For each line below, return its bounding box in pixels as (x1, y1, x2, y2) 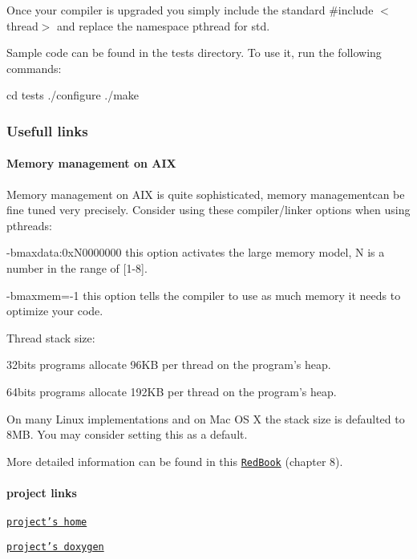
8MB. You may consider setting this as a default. (6, 426, 248, 443)
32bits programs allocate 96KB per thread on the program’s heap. (6, 356, 331, 373)
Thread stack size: (6, 329, 95, 346)
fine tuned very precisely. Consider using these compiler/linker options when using (6, 201, 411, 218)
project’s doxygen (6, 541, 104, 553)
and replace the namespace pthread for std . (57, 17, 270, 34)
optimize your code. (6, 302, 103, 319)
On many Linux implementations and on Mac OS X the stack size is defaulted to (6, 410, 405, 427)
